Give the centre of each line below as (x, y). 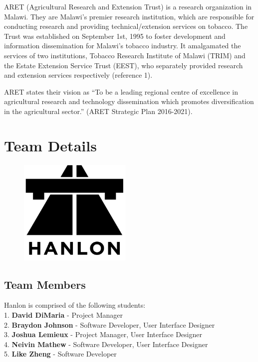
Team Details (50, 145)
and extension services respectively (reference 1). (78, 75)
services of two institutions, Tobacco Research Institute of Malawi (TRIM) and (125, 55)
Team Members (45, 284)
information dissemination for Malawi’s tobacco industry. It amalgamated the (123, 46)
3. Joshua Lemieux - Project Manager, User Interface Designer (103, 334)
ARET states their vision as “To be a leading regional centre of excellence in (121, 91)
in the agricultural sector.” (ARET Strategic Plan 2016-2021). (98, 111)
